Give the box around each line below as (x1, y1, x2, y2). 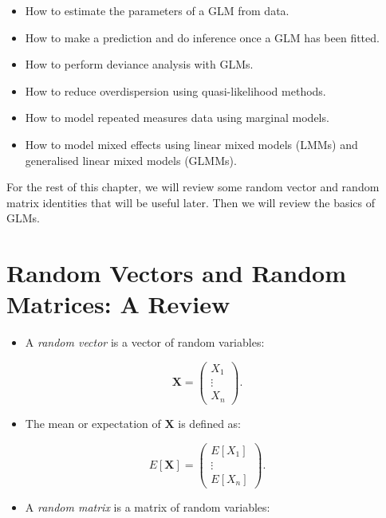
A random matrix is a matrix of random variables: (25, 498, 270, 515)
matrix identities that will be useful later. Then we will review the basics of (6, 194, 376, 210)
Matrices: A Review (6, 288, 230, 320)
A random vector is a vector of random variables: (25, 334, 265, 351)
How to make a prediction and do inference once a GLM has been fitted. (25, 29, 380, 45)
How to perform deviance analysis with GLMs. (25, 56, 254, 73)
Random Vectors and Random (6, 257, 346, 289)
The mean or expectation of (25, 414, 161, 431)
